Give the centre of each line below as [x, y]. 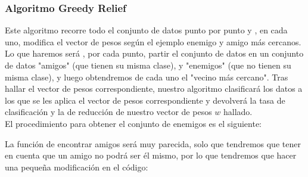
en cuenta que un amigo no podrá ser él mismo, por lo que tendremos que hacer [151, 155]
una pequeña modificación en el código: [77, 167]
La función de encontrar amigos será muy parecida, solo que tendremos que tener [153, 143]
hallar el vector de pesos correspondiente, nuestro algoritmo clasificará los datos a [154, 88]
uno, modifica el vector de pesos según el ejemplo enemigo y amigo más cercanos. [153, 41]
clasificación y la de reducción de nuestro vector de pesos [108, 112]
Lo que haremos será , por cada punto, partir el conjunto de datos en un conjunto [154, 53]
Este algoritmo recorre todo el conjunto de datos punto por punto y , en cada [146, 30]
